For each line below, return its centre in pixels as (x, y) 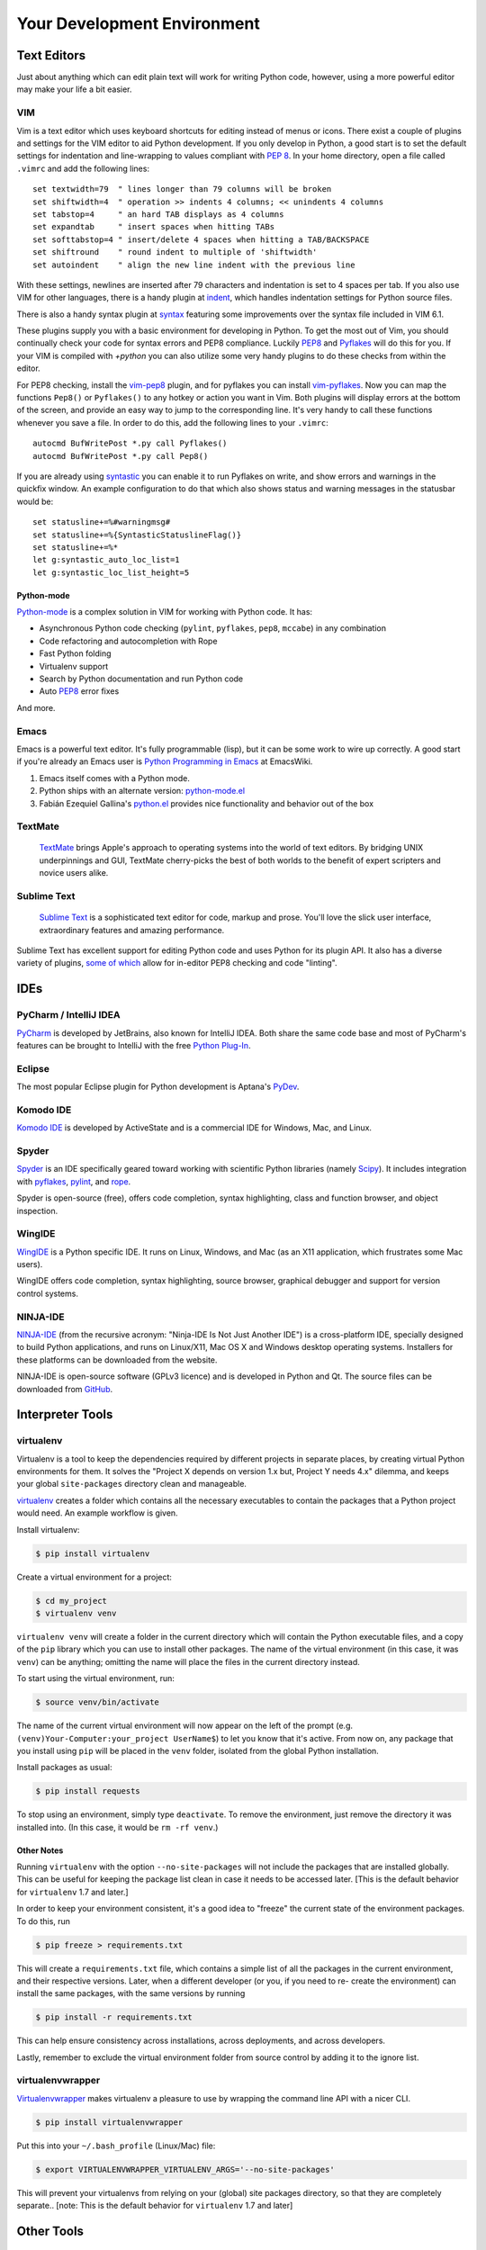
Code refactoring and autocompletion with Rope (128, 641)
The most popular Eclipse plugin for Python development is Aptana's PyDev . (158, 1087)
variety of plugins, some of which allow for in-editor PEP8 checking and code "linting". (177, 963)
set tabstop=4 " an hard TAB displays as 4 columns (158, 214)
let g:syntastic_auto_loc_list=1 (106, 560)
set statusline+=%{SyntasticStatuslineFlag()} (137, 535)
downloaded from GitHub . (65, 1389)
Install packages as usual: (64, 1768)
